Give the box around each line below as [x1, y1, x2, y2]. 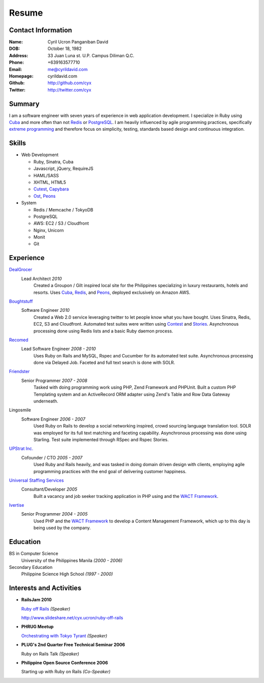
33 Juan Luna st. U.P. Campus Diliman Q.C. [47, 52, 134, 58]
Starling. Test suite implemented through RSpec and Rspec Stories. [33, 436, 169, 443]
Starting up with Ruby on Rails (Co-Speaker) [21, 669, 111, 675]
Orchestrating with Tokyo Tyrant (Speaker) [21, 633, 108, 638]
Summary [9, 99, 40, 108]
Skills [9, 139, 26, 147]
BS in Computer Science [9, 551, 59, 557]
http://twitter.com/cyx [47, 87, 91, 93]
